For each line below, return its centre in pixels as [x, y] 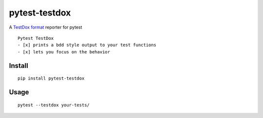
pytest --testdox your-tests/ [54, 105]
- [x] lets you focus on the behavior [64, 52]
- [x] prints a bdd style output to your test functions [87, 45]
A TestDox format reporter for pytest [46, 27]
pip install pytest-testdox [51, 78]
